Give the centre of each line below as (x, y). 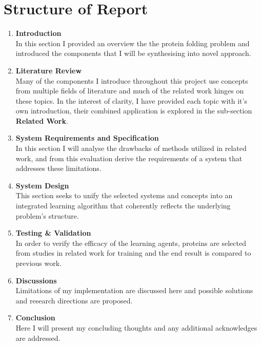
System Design (42, 185)
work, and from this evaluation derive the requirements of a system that (129, 158)
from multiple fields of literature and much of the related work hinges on (130, 91)
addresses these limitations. (58, 168)
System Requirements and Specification (87, 138)
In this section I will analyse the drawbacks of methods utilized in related (131, 148)
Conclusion (35, 318)
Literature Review (49, 70)
